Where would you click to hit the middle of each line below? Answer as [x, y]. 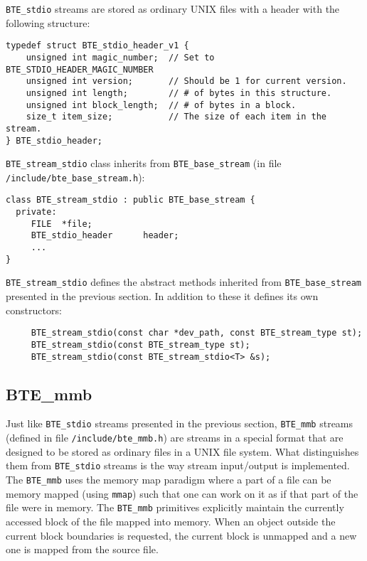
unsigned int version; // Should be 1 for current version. [186, 81]
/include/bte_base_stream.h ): [75, 177]
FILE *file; [62, 224]
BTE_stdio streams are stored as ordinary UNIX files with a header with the [173, 9]
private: [36, 212]
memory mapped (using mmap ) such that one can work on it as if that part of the [182, 493]
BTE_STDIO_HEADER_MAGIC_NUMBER [80, 69]
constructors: [34, 310]
